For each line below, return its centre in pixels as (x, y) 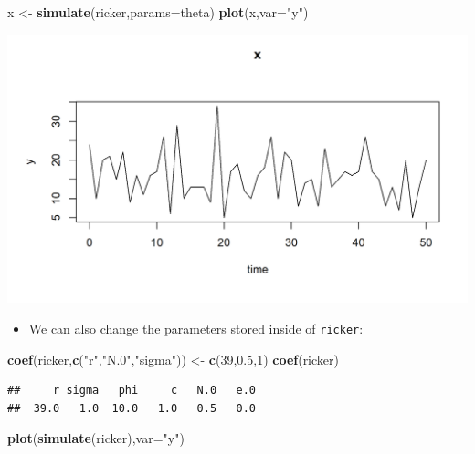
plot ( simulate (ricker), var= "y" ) (96, 438)
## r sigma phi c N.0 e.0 (132, 391)
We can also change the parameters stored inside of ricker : (196, 328)
